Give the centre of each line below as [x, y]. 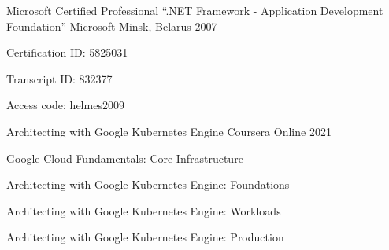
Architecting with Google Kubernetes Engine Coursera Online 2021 [169, 131]
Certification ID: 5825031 [67, 52]
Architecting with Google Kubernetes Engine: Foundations [148, 184]
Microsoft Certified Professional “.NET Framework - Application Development [195, 10]
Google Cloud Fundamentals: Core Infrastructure [125, 158]
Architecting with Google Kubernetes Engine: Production [145, 237]
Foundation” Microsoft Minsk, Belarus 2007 [112, 26]
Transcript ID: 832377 [59, 78]
